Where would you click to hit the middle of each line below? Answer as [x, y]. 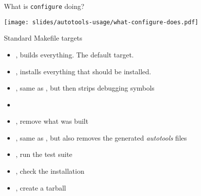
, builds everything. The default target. [75, 54]
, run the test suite [44, 154]
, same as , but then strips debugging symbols [85, 88]
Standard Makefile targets [43, 38]
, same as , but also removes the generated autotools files [101, 137]
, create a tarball [41, 187]
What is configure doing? [44, 6]
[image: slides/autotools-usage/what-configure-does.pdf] [101, 22]
